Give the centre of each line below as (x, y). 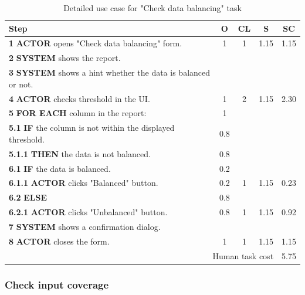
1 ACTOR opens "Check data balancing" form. (96, 43)
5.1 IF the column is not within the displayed (92, 128)
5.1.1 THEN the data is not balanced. (80, 153)
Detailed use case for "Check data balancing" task (152, 8)
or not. (21, 84)
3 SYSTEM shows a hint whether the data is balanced (110, 72)
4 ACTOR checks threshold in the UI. (79, 98)
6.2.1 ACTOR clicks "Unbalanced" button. (88, 212)
